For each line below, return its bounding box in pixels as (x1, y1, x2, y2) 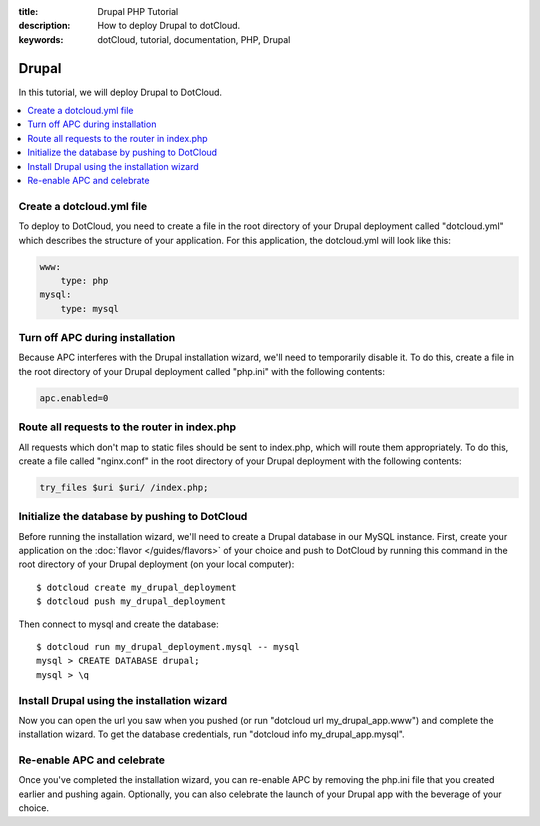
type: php (60, 275, 109, 286)
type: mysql (60, 303, 120, 314)
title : (18, 6, 39, 17)
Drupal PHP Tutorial (97, 6, 179, 17)
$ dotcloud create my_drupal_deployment (36, 581, 237, 593)
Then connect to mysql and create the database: (18, 618, 219, 630)
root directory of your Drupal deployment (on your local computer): (18, 558, 295, 570)
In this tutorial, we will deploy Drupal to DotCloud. (18, 86, 223, 98)
